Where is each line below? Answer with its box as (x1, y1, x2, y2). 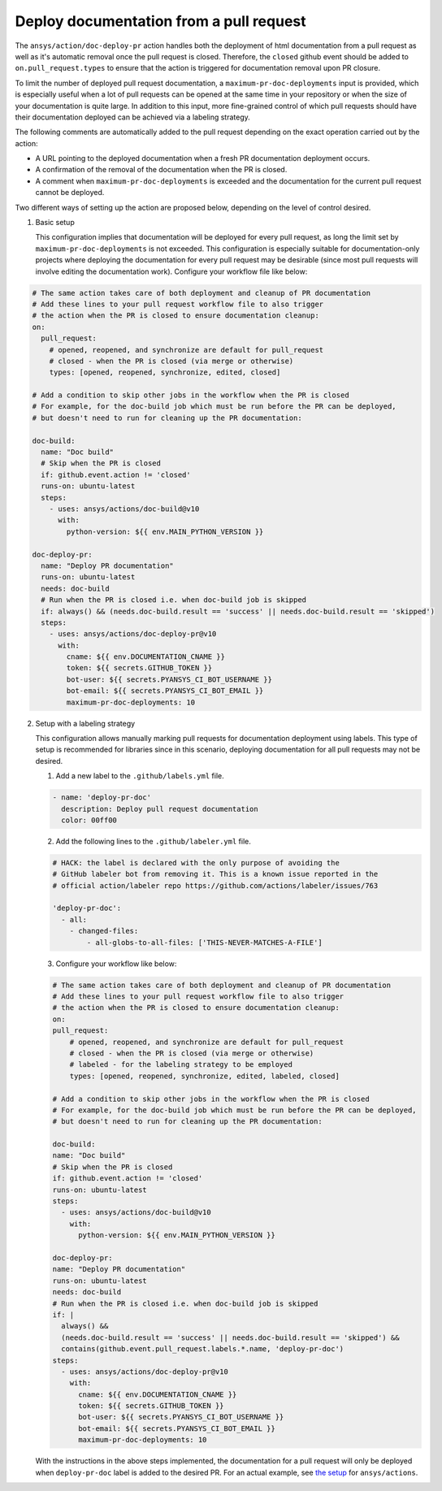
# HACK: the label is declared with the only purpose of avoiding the (52, 858, 340, 867)
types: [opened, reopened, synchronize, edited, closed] (49, 368, 281, 377)
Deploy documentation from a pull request (15, 12, 306, 30)
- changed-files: (69, 926, 139, 936)
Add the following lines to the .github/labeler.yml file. (55, 836, 251, 846)
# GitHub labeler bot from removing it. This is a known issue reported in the (52, 869, 379, 879)
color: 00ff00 (61, 815, 118, 825)
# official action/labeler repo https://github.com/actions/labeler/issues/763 (52, 881, 379, 890)
